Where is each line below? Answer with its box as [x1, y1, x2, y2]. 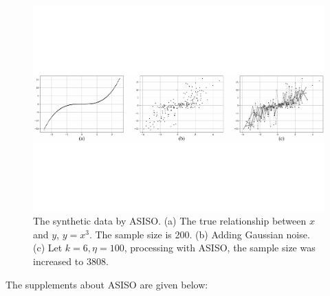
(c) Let [33, 240, 63, 255]
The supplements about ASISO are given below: [5, 277, 208, 291]
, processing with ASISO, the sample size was [124, 240, 316, 255]
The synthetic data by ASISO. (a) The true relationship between [33, 214, 307, 228]
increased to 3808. [33, 254, 109, 269]
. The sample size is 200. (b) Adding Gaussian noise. [89, 227, 310, 241]
